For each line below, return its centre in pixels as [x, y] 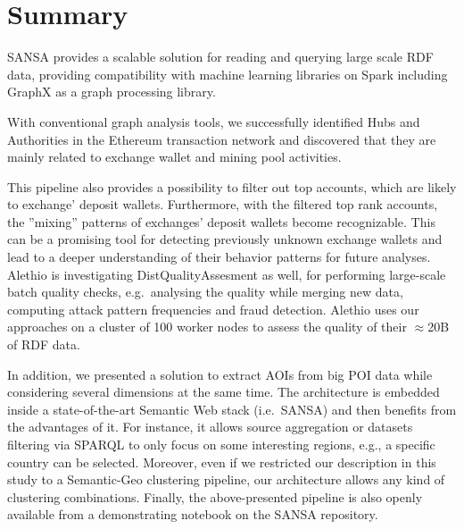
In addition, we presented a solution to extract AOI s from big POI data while [220, 374]
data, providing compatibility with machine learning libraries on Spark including [228, 74]
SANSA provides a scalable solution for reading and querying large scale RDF [220, 57]
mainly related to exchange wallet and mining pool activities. [174, 157]
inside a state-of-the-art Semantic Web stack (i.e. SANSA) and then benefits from [232, 409]
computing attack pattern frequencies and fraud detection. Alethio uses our [213, 309]
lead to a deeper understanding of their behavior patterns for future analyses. [219, 257]
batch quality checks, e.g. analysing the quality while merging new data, [205, 292]
